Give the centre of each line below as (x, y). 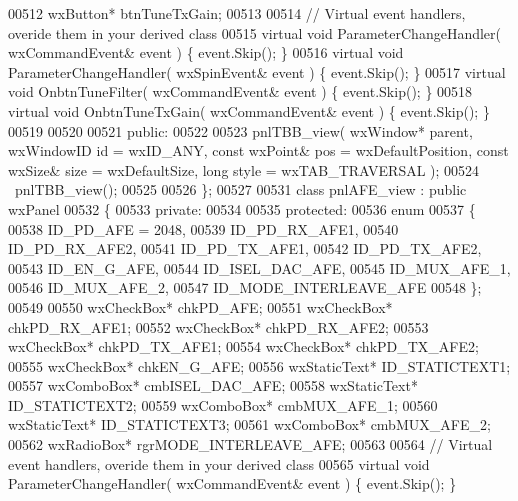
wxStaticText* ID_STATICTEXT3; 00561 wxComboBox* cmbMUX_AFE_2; (249, 424)
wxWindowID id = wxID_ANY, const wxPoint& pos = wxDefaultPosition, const (258, 150)
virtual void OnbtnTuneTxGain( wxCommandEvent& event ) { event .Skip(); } (249, 110)
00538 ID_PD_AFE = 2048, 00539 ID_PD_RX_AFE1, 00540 (203, 228)
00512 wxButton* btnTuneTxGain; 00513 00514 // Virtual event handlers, (237, 13)
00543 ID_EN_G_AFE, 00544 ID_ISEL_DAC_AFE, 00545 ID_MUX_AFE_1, (259, 267)
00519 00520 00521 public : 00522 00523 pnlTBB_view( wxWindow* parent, (240, 130)
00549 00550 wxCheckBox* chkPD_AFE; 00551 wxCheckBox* (200, 306)
